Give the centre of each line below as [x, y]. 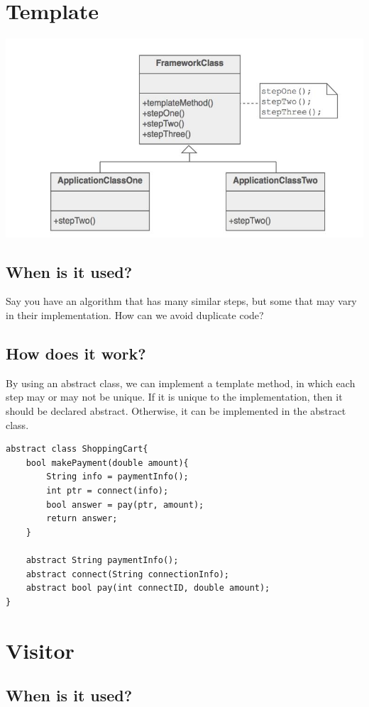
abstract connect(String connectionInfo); [127, 574]
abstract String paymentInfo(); [102, 560]
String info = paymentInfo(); [117, 477]
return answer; [82, 519]
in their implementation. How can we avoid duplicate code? [135, 315]
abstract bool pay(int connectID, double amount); [148, 588]
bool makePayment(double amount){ [107, 463]
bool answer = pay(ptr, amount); [125, 505]
